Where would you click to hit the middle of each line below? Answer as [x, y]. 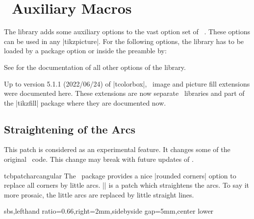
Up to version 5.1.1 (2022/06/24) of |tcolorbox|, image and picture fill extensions [127, 83]
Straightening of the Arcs [70, 129]
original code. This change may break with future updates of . [99, 159]
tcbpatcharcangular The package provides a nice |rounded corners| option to [120, 175]
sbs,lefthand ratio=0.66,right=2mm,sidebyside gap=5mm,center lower [109, 211]
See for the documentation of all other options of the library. [95, 67]
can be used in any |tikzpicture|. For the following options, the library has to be [124, 41]
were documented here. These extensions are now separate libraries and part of [124, 93]
